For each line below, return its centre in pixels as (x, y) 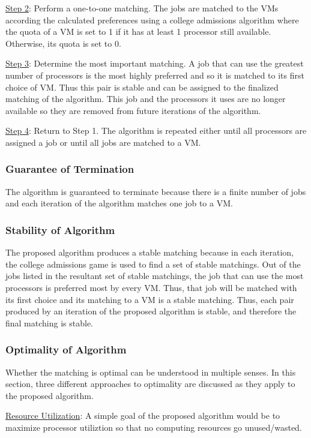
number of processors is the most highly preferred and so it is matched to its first (155, 75)
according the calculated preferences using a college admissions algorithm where (152, 19)
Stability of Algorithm (60, 229)
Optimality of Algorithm (66, 349)
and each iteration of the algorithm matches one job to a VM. (119, 203)
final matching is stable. (49, 322)
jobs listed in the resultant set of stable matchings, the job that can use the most (155, 276)
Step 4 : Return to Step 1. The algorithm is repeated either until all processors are (156, 130)
